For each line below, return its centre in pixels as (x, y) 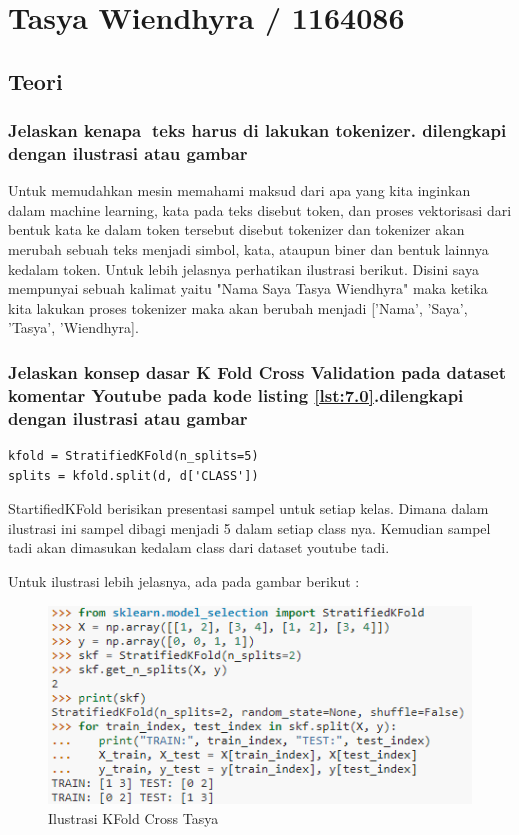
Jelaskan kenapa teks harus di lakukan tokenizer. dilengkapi (257, 130)
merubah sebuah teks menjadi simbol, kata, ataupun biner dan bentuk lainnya (248, 249)
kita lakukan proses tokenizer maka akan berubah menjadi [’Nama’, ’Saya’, (238, 307)
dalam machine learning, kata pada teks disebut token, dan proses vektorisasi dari (260, 209)
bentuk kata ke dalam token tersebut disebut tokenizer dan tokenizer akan (236, 229)
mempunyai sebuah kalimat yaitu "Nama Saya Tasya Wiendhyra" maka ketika (248, 288)
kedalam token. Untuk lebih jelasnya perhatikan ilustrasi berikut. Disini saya (243, 268)
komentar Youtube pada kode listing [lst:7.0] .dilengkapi (236, 394)
